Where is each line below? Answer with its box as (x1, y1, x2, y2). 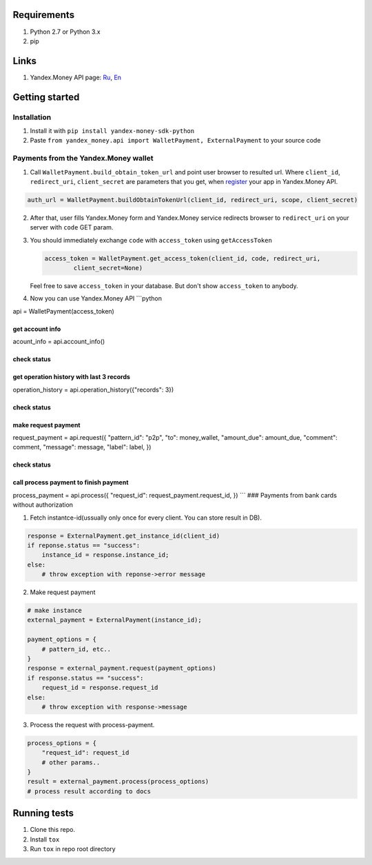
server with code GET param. (30, 223, 114, 232)
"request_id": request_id (41, 749, 130, 757)
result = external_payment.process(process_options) (27, 777, 209, 786)
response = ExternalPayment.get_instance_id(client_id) (27, 531, 220, 540)
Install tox (30, 835, 60, 844)
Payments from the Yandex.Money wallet (12, 154, 154, 163)
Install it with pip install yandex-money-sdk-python (30, 126, 195, 134)
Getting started (12, 91, 80, 103)
